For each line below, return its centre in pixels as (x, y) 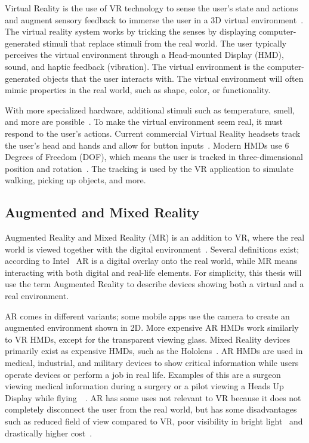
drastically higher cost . (49, 433)
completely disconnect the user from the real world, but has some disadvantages (151, 409)
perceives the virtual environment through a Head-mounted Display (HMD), (144, 55)
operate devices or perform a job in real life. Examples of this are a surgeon (143, 374)
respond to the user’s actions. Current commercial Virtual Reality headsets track (153, 133)
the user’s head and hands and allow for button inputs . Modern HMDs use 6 (147, 145)
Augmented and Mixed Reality (102, 212)
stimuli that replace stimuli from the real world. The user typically (165, 43)
